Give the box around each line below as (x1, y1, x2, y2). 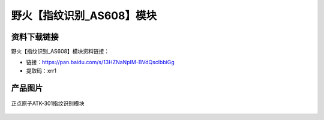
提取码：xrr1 (26, 67, 57, 74)
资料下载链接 (11, 32, 59, 42)
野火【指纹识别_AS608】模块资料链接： (11, 48, 110, 55)
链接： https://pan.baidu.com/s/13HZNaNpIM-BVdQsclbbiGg (26, 59, 175, 66)
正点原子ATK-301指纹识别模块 (11, 100, 85, 107)
